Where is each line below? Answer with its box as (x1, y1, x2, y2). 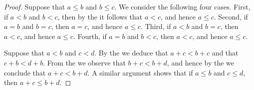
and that (212, 47, 239, 58)
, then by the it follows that (57, 11, 143, 21)
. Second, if (214, 11, 248, 21)
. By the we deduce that (94, 47, 168, 58)
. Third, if (141, 21, 171, 31)
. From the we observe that (43, 57, 126, 67)
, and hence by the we (167, 57, 234, 67)
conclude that (4, 67, 46, 77)
